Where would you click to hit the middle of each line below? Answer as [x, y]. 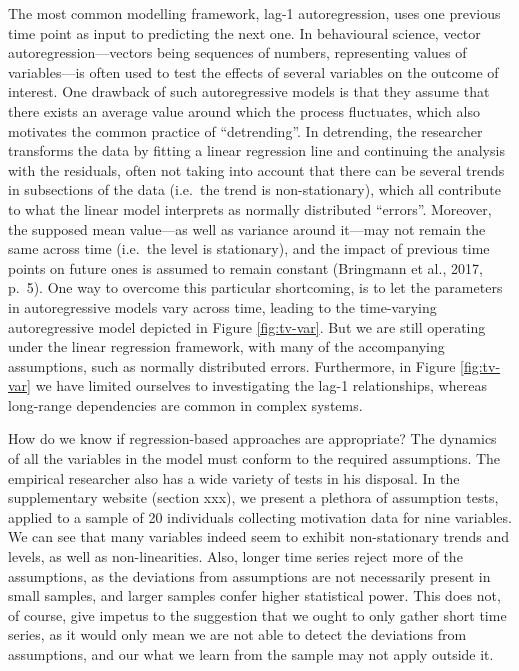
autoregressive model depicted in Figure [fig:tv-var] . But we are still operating [247, 326]
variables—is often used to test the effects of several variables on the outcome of [253, 71]
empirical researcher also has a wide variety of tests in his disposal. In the [234, 477]
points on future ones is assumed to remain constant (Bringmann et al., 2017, [245, 267]
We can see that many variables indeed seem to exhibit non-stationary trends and [258, 536]
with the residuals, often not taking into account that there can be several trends [256, 169]
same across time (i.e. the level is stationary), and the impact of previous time [249, 248]
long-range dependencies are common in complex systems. [185, 404]
